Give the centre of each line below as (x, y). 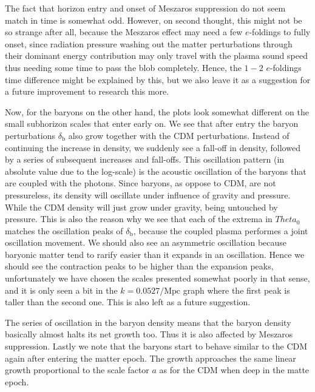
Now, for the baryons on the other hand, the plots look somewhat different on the (157, 111)
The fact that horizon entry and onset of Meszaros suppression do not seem (145, 8)
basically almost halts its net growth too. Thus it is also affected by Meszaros (149, 334)
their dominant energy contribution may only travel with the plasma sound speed (156, 56)
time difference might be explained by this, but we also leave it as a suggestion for (158, 79)
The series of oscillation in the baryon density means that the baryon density (148, 322)
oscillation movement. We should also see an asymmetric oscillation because (146, 242)
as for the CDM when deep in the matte (234, 370)
